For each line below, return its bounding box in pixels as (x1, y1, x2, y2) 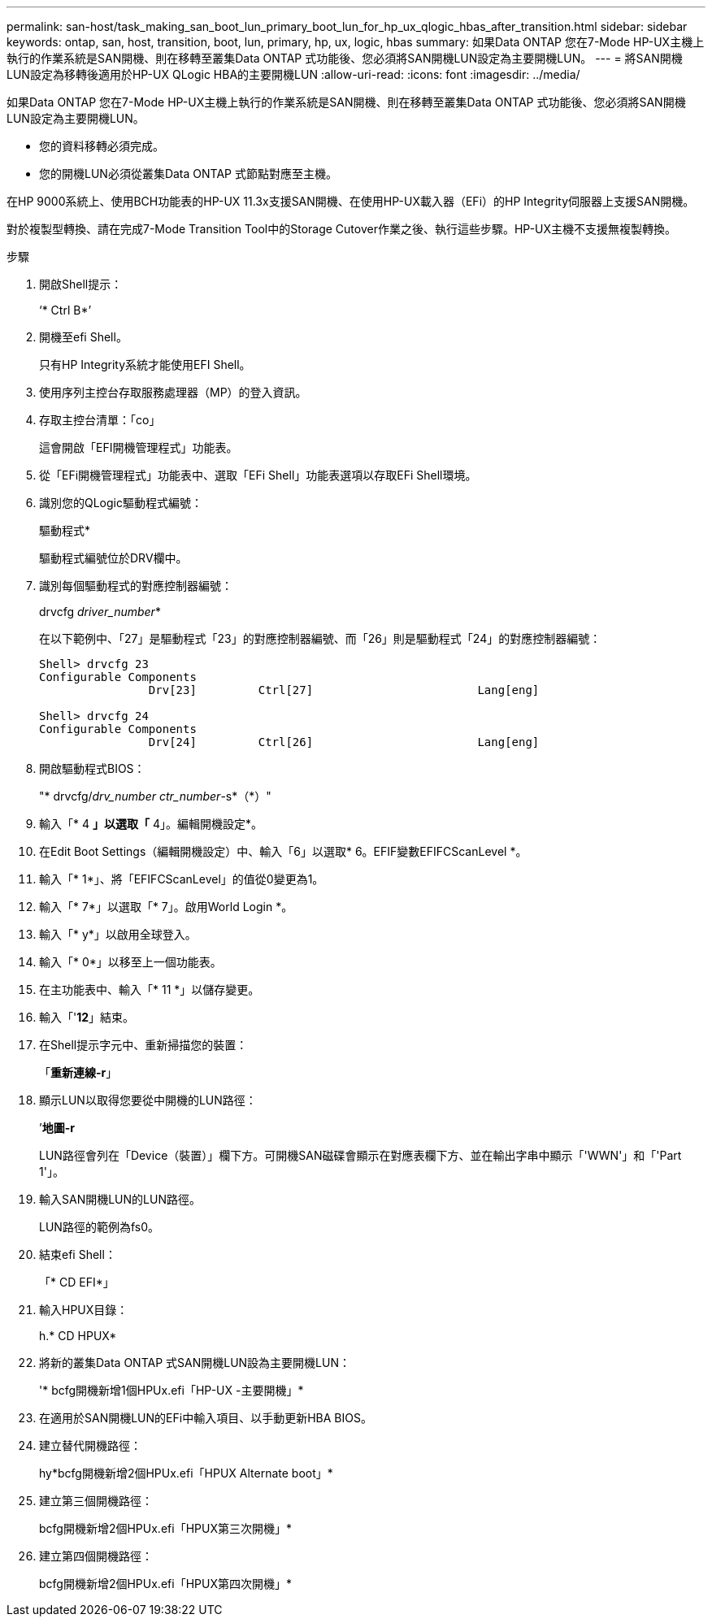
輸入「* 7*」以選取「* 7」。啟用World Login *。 (39, 900, 293, 913)
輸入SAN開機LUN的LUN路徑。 (39, 1192, 201, 1206)
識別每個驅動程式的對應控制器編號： (39, 579, 232, 592)
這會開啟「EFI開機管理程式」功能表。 (39, 440, 238, 454)
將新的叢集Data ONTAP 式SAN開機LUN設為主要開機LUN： (39, 1356, 351, 1369)
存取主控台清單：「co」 (39, 413, 161, 427)
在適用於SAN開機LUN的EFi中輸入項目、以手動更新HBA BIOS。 (39, 1411, 372, 1425)
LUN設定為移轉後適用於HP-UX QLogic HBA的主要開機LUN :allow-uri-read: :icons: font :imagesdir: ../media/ (7, 67, 580, 81)
